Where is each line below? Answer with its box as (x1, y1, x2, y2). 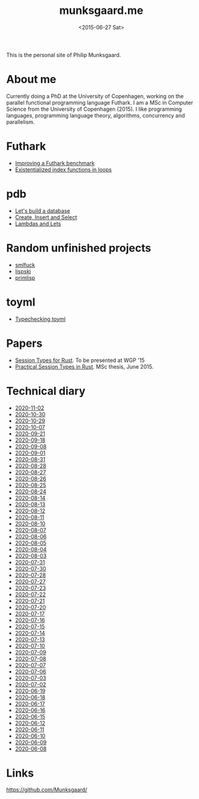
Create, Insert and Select (14, 213, 77, 221)
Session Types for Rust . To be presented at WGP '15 (14, 357, 145, 364)
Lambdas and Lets (14, 220, 62, 227)
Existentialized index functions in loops (14, 166, 112, 173)
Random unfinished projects (6, 241, 151, 255)
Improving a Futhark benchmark (14, 159, 95, 166)
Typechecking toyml (14, 315, 66, 323)
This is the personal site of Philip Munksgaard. (6, 51, 121, 58)
